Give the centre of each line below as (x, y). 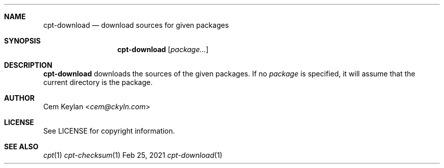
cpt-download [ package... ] (163, 49)
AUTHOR (20, 98)
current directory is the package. (98, 82)
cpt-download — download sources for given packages (136, 25)
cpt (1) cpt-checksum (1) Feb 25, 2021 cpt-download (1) (133, 155)
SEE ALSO (21, 146)
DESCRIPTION (28, 65)
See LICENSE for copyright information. (109, 131)
